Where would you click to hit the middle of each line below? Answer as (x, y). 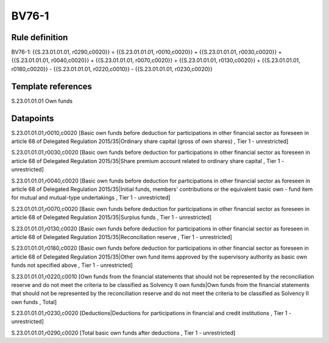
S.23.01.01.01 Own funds (42, 101)
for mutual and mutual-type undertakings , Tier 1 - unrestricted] (91, 198)
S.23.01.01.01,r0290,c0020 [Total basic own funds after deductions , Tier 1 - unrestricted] (123, 333)
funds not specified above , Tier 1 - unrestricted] (72, 265)
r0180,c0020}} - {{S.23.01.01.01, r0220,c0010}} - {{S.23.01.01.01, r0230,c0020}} (112, 69)
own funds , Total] (34, 302)
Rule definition (40, 37)
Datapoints (33, 118)
